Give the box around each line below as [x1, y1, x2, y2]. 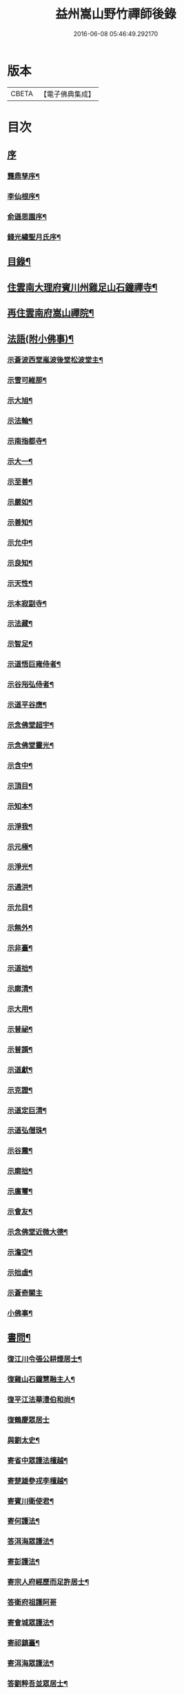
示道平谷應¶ [7, 700, 47, 709]
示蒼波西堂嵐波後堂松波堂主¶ [7, 355, 103, 365]
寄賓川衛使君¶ [7, 1496, 54, 1506]
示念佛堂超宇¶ [7, 720, 54, 730]
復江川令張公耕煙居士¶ [7, 1355, 83, 1364]
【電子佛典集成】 [39, 89, 95, 99]
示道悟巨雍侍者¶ [7, 660, 61, 669]
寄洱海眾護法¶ [7, 1658, 54, 1668]
